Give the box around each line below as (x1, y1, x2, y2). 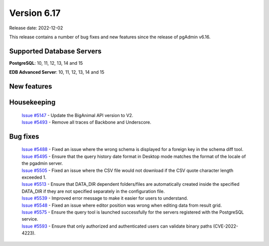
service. (21, 216, 38, 222)
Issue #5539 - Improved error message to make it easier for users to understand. (21, 195, 188, 201)
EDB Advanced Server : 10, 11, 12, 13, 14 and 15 (9, 69, 105, 75)
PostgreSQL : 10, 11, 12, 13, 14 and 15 (9, 60, 83, 66)
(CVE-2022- (213, 223, 239, 229)
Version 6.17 (9, 7, 61, 18)
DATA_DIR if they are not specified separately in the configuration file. (21, 188, 165, 194)
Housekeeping (9, 98, 56, 107)
